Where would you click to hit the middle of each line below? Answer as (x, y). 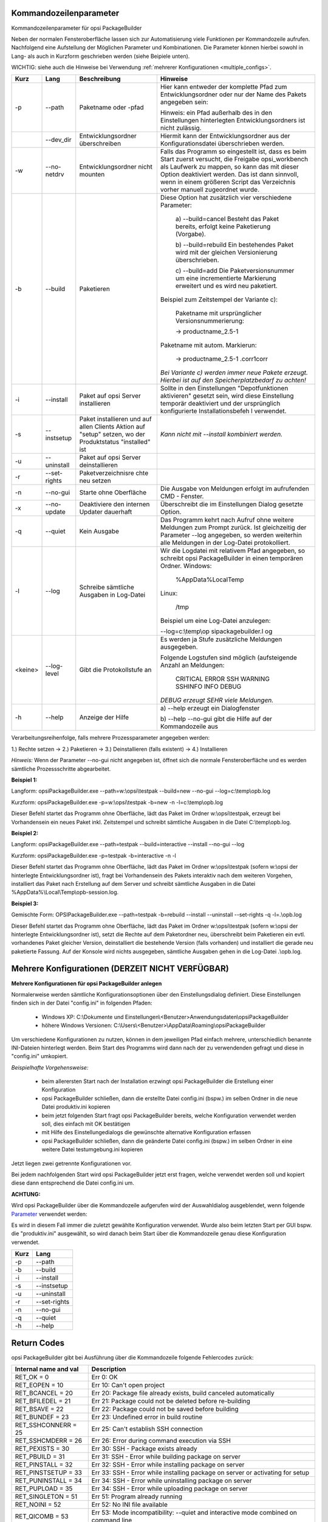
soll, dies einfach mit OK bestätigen (86, 1124)
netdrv (55, 175)
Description (109, 1369)
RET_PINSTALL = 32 (44, 1465)
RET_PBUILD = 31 (40, 1457)
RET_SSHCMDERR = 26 (48, 1441)
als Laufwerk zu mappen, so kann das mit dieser (229, 167)
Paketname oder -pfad (111, 108)
